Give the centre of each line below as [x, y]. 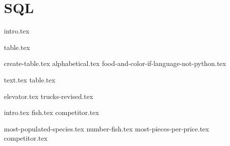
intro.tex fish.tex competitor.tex [52, 112]
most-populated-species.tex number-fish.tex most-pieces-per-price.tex [106, 128]
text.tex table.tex [30, 79]
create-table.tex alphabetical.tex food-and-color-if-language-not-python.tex [115, 63]
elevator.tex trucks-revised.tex [49, 96]
